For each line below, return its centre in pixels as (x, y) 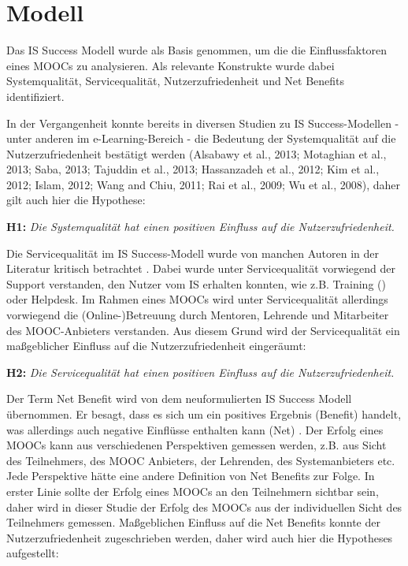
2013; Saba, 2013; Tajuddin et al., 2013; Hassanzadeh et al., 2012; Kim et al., (193, 169)
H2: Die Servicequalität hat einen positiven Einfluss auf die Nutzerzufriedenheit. (200, 372)
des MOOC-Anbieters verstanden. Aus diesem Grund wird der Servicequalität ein (203, 330)
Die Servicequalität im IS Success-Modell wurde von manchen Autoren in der (193, 253)
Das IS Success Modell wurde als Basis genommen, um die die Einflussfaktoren (197, 50)
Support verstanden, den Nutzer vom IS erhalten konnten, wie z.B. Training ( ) (196, 283)
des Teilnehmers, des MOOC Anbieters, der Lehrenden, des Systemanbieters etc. (201, 460)
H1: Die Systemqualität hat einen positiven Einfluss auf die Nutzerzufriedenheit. (200, 227)
